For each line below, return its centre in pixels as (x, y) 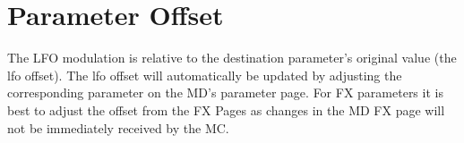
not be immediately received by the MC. (118, 127)
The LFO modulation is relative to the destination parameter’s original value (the (232, 58)
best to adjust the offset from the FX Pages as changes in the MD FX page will (226, 109)
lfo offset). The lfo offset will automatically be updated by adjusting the (205, 75)
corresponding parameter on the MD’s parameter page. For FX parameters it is (225, 93)
